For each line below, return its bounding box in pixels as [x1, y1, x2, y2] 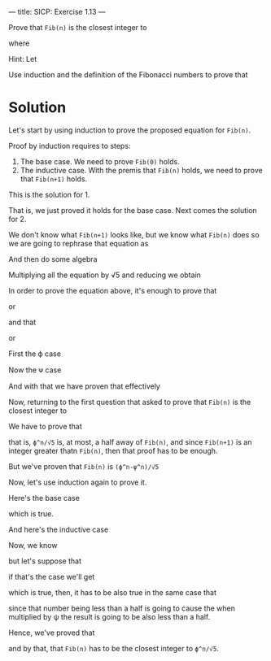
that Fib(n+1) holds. [20, 174, 88, 184]
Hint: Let [8, 54, 37, 63]
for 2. [8, 214, 27, 224]
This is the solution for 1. [8, 189, 90, 199]
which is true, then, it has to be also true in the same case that [8, 587, 217, 597]
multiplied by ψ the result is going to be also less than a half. [8, 611, 211, 621]
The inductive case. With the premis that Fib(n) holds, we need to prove [20, 165, 263, 175]
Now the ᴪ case [8, 365, 62, 375]
